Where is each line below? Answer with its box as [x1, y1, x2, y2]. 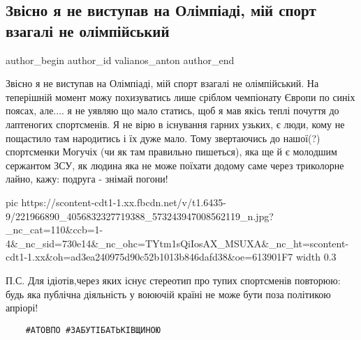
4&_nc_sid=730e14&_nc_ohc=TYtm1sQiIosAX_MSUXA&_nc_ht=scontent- [6, 235, 349, 250]
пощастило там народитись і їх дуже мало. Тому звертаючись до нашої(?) [6, 130, 321, 145]
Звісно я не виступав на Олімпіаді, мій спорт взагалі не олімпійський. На [6, 76, 319, 91]
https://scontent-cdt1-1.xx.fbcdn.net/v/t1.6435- [21, 194, 226, 209]
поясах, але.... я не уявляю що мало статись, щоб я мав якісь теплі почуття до [6, 103, 339, 118]
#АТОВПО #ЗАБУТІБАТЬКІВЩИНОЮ [25, 325, 161, 335]
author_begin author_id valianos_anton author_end [6, 52, 235, 67]
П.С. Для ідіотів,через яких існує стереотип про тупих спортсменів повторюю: [6, 272, 341, 287]
